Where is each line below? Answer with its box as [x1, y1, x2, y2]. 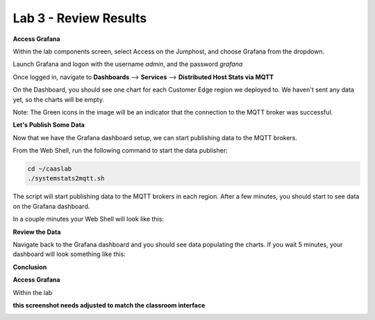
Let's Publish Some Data [12, 121, 85, 129]
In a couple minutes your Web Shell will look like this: [12, 215, 165, 224]
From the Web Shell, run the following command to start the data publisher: [12, 146, 228, 155]
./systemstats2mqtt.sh [27, 174, 105, 183]
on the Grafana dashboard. [12, 202, 90, 210]
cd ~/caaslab [27, 165, 72, 173]
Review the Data [12, 228, 61, 236]
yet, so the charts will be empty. [12, 95, 104, 103]
